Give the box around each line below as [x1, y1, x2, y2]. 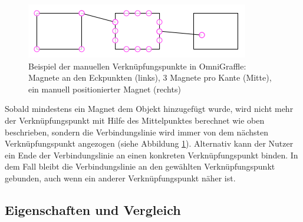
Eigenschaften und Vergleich [5, 200, 181, 218]
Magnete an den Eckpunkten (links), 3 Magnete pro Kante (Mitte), [28, 71, 272, 84]
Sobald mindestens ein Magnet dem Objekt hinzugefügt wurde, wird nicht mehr [5, 102, 294, 115]
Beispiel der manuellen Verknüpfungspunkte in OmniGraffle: [28, 59, 246, 72]
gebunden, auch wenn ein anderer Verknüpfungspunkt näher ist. [5, 171, 236, 184]
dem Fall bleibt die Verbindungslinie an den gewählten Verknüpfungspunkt [5, 160, 275, 173]
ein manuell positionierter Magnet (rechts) [28, 82, 181, 95]
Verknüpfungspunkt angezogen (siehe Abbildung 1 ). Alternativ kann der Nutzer [5, 137, 294, 150]
